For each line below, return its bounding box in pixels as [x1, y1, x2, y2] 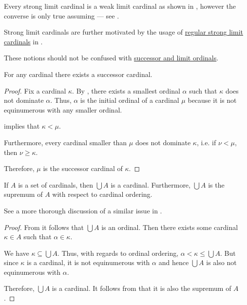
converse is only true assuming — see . [4, 10, 119, 20]
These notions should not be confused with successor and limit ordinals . [4, 53, 219, 63]
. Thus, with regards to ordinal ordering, [57, 248, 179, 258]
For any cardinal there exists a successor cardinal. [4, 69, 152, 79]
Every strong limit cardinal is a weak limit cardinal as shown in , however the [4, 1, 236, 11]
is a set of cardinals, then [18, 179, 94, 190]
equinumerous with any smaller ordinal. [4, 104, 122, 114]
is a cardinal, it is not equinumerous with [27, 257, 150, 267]
